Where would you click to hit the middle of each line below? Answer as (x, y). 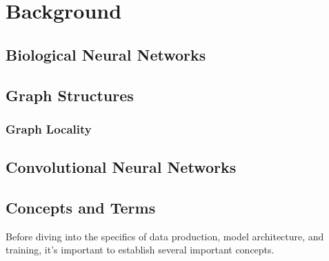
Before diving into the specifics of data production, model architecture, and (165, 236)
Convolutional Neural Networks (121, 167)
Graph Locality (49, 128)
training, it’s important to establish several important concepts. (140, 250)
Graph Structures (70, 95)
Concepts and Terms (81, 207)
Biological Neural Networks (106, 54)
